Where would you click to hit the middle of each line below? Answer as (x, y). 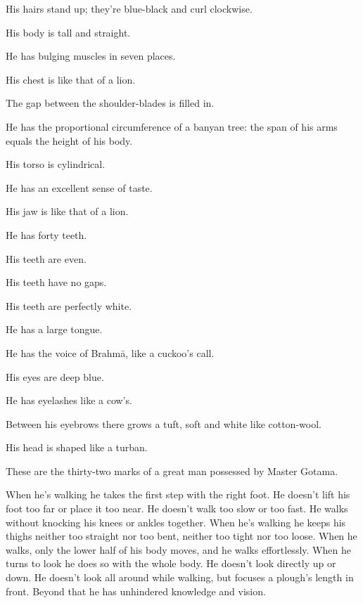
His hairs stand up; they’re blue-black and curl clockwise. (129, 8)
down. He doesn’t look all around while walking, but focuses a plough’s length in (180, 577)
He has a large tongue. (54, 329)
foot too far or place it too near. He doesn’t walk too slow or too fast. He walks (177, 508)
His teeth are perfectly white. (69, 305)
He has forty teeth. (46, 234)
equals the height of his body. (69, 140)
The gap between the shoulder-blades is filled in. (110, 103)
